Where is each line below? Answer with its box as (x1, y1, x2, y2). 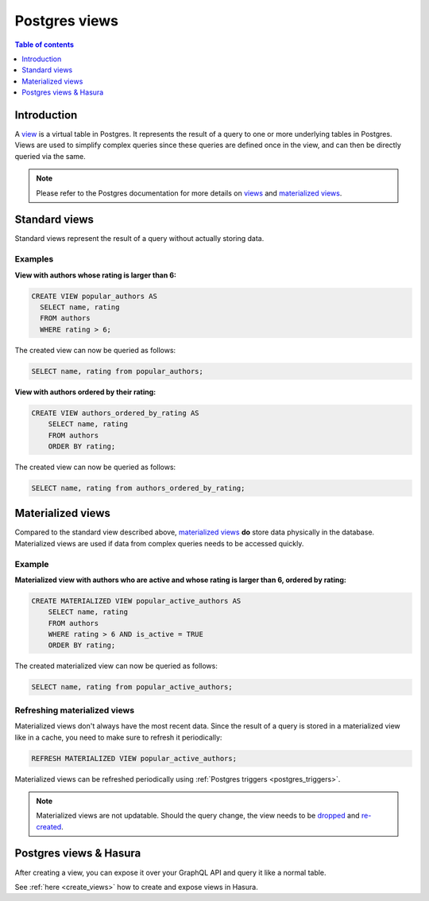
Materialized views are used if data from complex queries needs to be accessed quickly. (14, 538, 304, 548)
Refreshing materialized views (14, 705, 135, 716)
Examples (14, 254, 54, 265)
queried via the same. (14, 151, 87, 161)
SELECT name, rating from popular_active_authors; (31, 682, 234, 692)
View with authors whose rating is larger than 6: (14, 270, 177, 280)
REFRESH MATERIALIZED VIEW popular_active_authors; (31, 754, 238, 763)
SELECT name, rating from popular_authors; (31, 367, 204, 375)
